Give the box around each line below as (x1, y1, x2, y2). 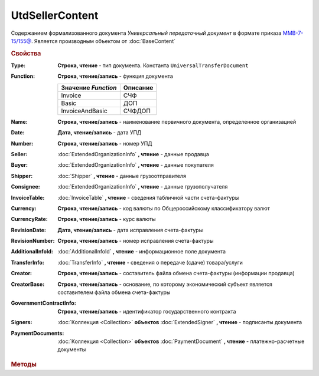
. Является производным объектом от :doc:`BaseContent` (31, 37, 175, 44)
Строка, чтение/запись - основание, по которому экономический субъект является (57, 281, 273, 288)
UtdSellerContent (11, 9, 99, 22)
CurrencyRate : (11, 216, 48, 223)
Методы (11, 360, 37, 368)
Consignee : (11, 183, 41, 190)
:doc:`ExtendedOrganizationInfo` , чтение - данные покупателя (57, 161, 214, 169)
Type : (11, 62, 26, 69)
